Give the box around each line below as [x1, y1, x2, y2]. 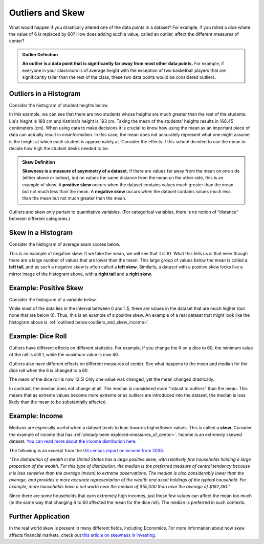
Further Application [9, 512, 70, 521]
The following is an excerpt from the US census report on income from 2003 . [9, 447, 164, 453]
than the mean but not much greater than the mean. [22, 196, 127, 201]
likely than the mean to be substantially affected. [9, 399, 107, 405]
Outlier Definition [22, 51, 58, 57]
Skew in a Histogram [9, 229, 73, 237]
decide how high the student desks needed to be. [9, 146, 110, 152]
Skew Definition [22, 159, 56, 165]
